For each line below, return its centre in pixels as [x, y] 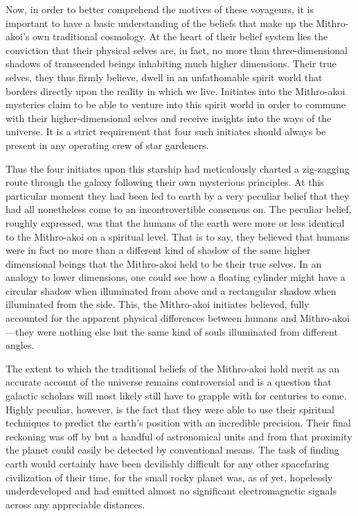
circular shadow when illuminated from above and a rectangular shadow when [171, 290]
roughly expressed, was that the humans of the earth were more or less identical [175, 222]
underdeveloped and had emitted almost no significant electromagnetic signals [171, 491]
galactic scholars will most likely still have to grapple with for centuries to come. [176, 396]
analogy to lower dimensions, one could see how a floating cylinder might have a [176, 277]
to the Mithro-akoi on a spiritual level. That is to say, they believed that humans [178, 236]
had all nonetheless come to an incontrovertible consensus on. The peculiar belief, [179, 209]
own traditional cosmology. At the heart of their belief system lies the [180, 36]
